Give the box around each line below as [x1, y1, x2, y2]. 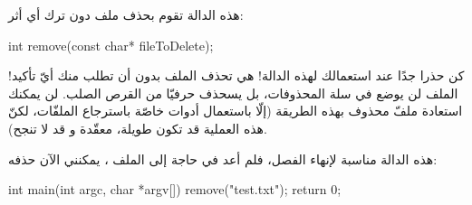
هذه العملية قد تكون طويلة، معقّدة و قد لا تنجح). [8, 118, 267, 137]
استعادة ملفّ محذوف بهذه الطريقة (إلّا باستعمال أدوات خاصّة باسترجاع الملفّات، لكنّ [8, 101, 463, 120]
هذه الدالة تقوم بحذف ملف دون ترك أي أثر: [8, 5, 244, 23]
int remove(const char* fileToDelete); [8, 35, 214, 54]
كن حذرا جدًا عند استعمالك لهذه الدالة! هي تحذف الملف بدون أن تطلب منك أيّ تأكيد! [8, 66, 465, 85]
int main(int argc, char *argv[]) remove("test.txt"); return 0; [8, 180, 342, 199]
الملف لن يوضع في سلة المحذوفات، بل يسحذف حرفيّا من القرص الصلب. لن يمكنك [8, 83, 458, 102]
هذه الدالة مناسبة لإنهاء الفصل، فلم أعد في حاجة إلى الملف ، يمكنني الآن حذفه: [8, 149, 438, 168]
